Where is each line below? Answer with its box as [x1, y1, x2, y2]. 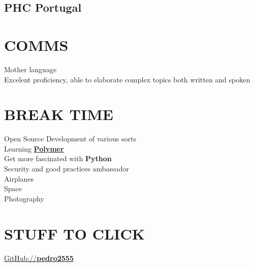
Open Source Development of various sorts [4, 133, 136, 144]
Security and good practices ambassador [4, 163, 129, 173]
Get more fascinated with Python [4, 153, 112, 164]
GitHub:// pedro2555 [4, 252, 74, 263]
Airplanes [4, 173, 34, 184]
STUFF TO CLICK [4, 223, 145, 244]
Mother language [4, 64, 57, 74]
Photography [4, 193, 44, 203]
